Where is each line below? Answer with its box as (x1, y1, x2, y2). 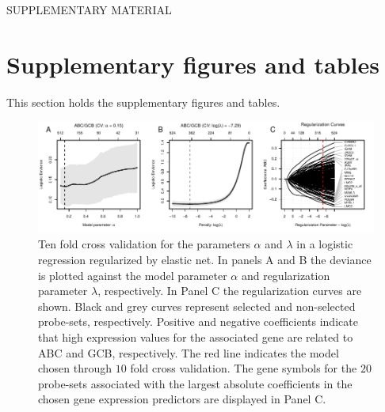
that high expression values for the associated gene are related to (38, 328, 353, 345)
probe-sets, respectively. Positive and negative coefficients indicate (38, 313, 358, 330)
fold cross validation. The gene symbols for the (130, 360, 357, 376)
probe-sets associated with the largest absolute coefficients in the (38, 375, 353, 391)
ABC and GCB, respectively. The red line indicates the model (38, 344, 339, 361)
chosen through (38, 360, 112, 376)
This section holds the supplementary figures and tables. (6, 93, 280, 110)
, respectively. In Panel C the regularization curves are (97, 282, 362, 299)
